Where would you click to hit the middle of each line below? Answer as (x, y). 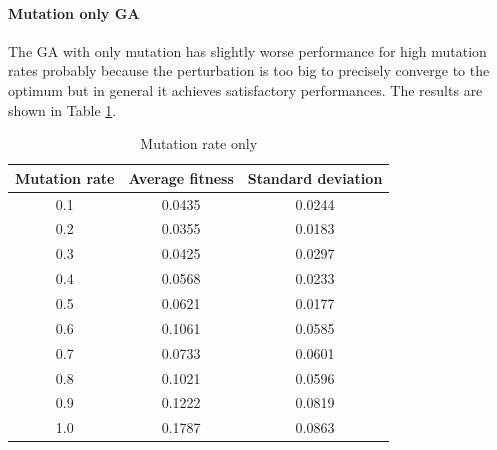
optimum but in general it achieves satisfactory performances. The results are (245, 89)
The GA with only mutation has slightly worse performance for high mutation (247, 50)
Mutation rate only (199, 143)
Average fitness (181, 177)
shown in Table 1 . (62, 109)
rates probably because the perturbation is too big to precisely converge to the (249, 70)
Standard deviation (315, 177)
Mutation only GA (74, 12)
